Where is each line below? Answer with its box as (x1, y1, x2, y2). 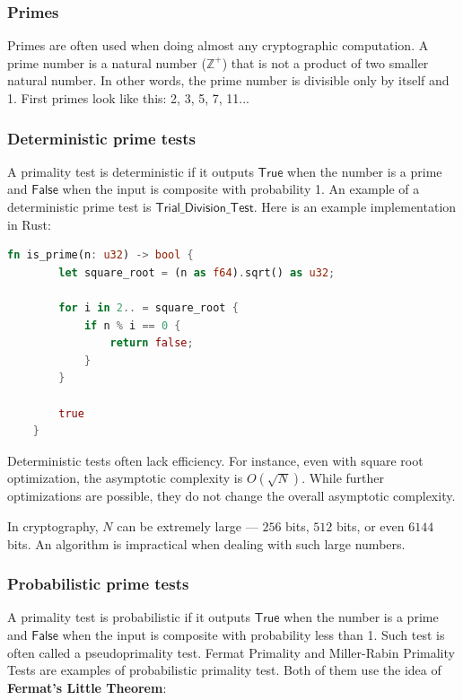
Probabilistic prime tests (7, 573, 189, 595)
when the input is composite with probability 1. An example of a (62, 179, 420, 198)
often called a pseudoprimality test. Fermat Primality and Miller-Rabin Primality (7, 643, 455, 661)
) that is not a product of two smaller (222, 53, 429, 72)
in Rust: (7, 214, 51, 233)
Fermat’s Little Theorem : (7, 678, 167, 696)
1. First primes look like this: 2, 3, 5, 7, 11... (7, 89, 250, 107)
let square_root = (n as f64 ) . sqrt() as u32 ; (58, 266, 336, 279)
